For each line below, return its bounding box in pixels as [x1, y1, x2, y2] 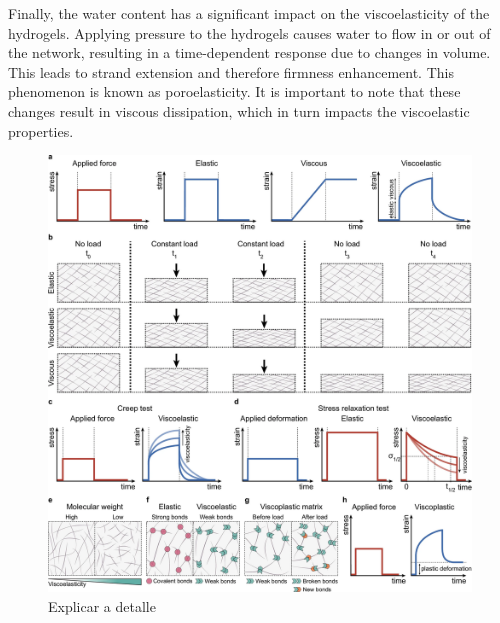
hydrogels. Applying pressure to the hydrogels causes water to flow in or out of [8, 22, 491, 43]
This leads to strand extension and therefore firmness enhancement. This [8, 61, 454, 82]
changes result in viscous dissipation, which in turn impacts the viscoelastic [8, 100, 470, 121]
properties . [8, 120, 74, 141]
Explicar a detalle [48, 595, 156, 616]
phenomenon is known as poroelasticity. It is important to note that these [8, 81, 461, 102]
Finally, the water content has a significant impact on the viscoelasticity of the [8, 3, 490, 23]
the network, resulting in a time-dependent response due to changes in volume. [8, 42, 491, 63]
